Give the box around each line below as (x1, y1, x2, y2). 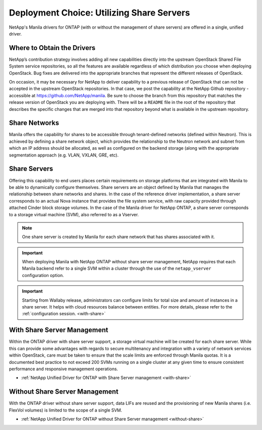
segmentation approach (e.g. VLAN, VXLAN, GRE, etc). (9, 152, 119, 158)
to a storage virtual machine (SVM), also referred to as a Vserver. (9, 211, 139, 217)
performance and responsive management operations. (9, 366, 118, 372)
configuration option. (22, 272, 64, 278)
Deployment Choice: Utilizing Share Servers (9, 7, 190, 18)
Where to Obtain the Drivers (9, 44, 96, 52)
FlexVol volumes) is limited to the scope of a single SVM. (9, 407, 122, 413)
